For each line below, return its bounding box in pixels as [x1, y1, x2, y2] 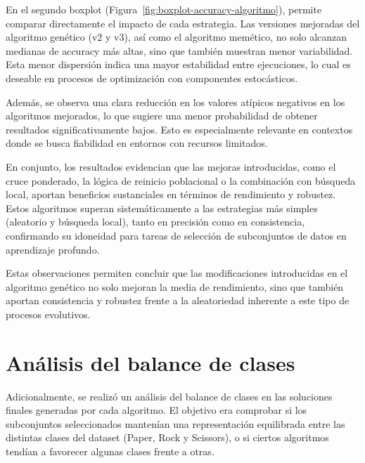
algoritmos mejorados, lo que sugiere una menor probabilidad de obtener [6, 108, 318, 123]
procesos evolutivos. [6, 306, 91, 321]
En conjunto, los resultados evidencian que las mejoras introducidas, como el [6, 159, 336, 174]
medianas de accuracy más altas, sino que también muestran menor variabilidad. [6, 43, 353, 58]
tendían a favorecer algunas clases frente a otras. [6, 443, 214, 458]
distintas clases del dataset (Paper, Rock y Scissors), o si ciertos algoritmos [6, 430, 329, 445]
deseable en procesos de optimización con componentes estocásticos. [6, 70, 298, 85]
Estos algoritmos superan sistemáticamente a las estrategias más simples [6, 200, 318, 215]
